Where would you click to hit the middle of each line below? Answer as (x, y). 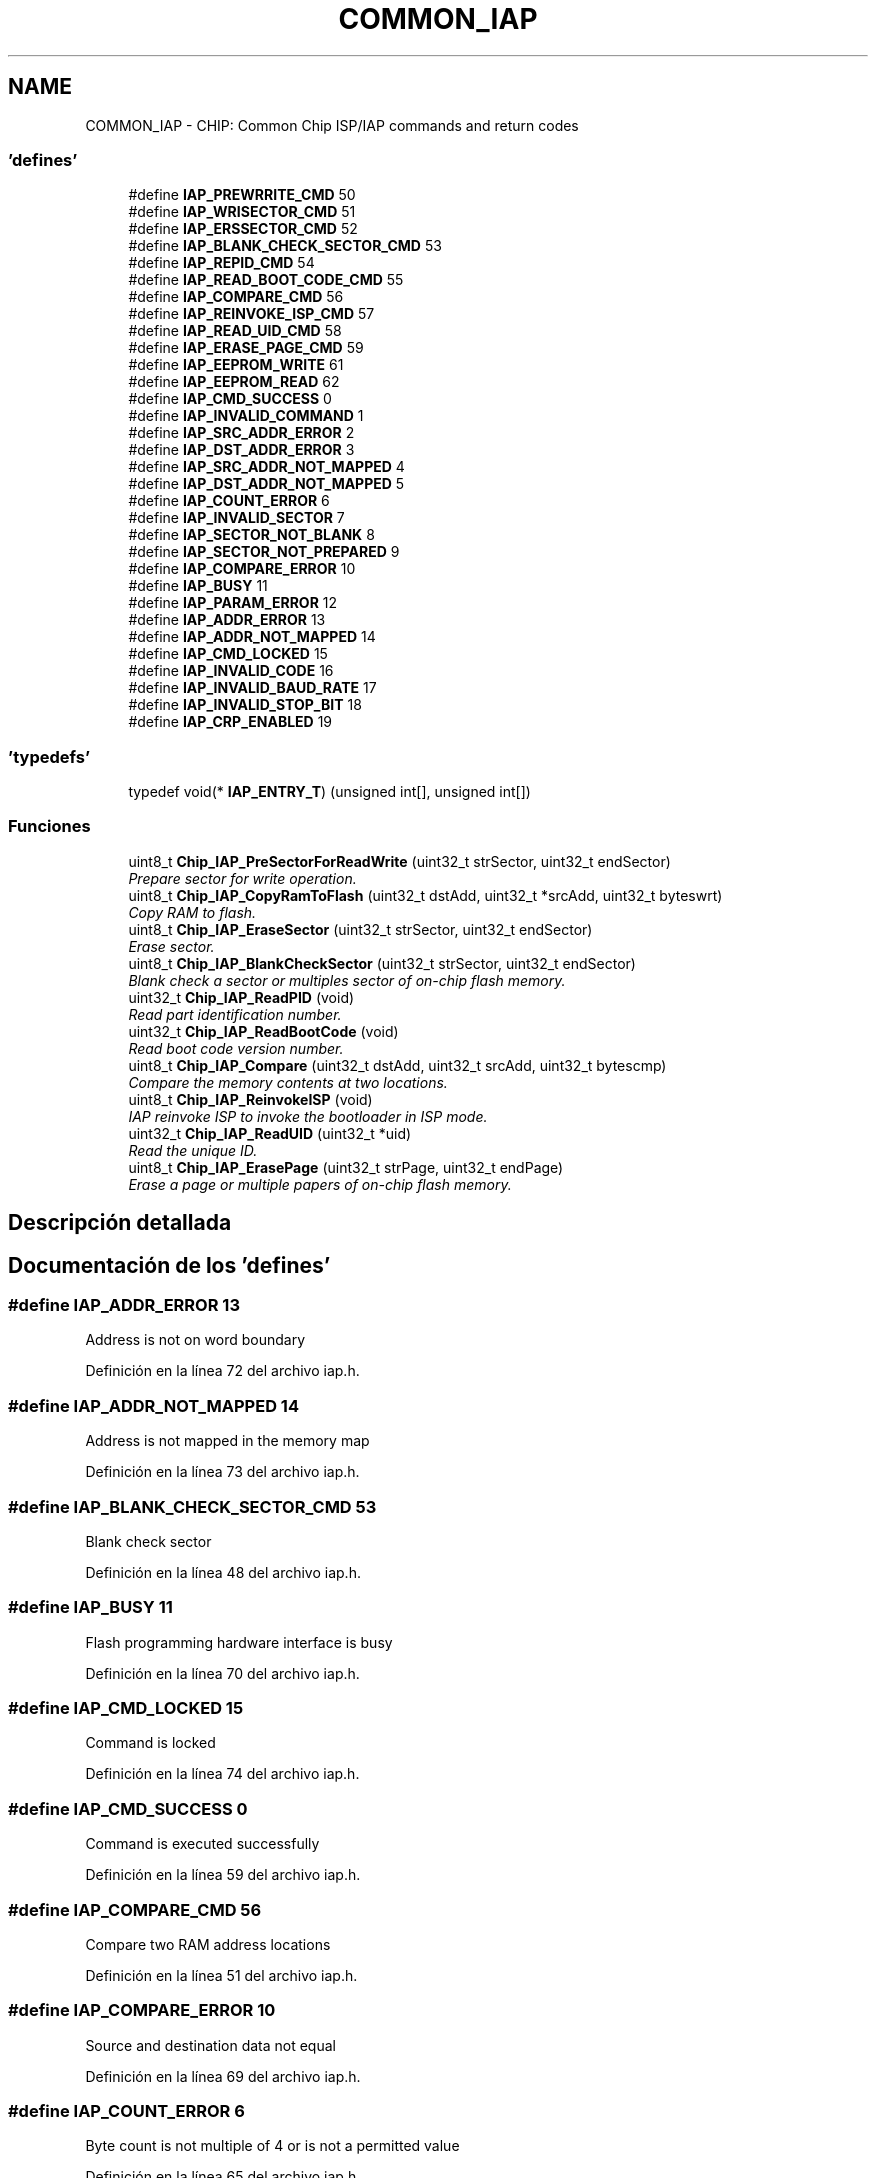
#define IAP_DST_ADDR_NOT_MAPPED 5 (266, 484)
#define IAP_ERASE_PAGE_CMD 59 (246, 348)
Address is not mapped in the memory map (227, 1441)
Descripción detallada (120, 1223)
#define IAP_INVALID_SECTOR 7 (236, 518)
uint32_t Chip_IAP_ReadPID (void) (241, 997)
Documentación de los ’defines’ (169, 1265)
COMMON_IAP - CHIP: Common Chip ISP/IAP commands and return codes (332, 125)
